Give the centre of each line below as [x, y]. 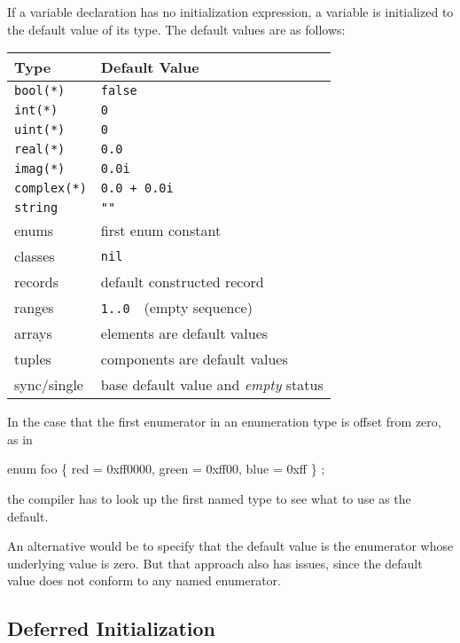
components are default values [194, 359]
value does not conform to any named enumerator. [144, 580]
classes [35, 256]
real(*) [40, 149]
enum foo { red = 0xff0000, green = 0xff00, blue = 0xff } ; [166, 469]
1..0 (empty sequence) [176, 308]
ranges [34, 308]
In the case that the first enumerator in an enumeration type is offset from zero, [224, 422]
